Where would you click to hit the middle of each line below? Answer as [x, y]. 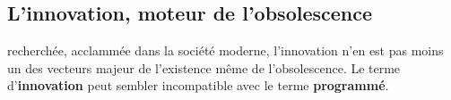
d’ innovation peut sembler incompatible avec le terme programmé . [198, 85]
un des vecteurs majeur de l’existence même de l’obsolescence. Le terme [204, 67]
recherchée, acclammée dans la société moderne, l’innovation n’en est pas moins [225, 50]
